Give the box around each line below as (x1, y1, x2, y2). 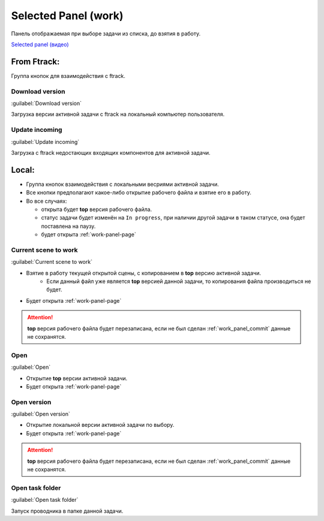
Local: (11, 165, 35, 175)
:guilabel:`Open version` (11, 411, 70, 418)
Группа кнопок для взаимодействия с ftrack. (11, 72, 126, 79)
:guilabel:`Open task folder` (11, 496, 79, 504)
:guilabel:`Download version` (11, 100, 82, 107)
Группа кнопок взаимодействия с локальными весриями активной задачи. (26, 180, 219, 188)
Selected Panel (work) (11, 9, 124, 22)
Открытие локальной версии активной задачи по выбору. (26, 421, 175, 429)
